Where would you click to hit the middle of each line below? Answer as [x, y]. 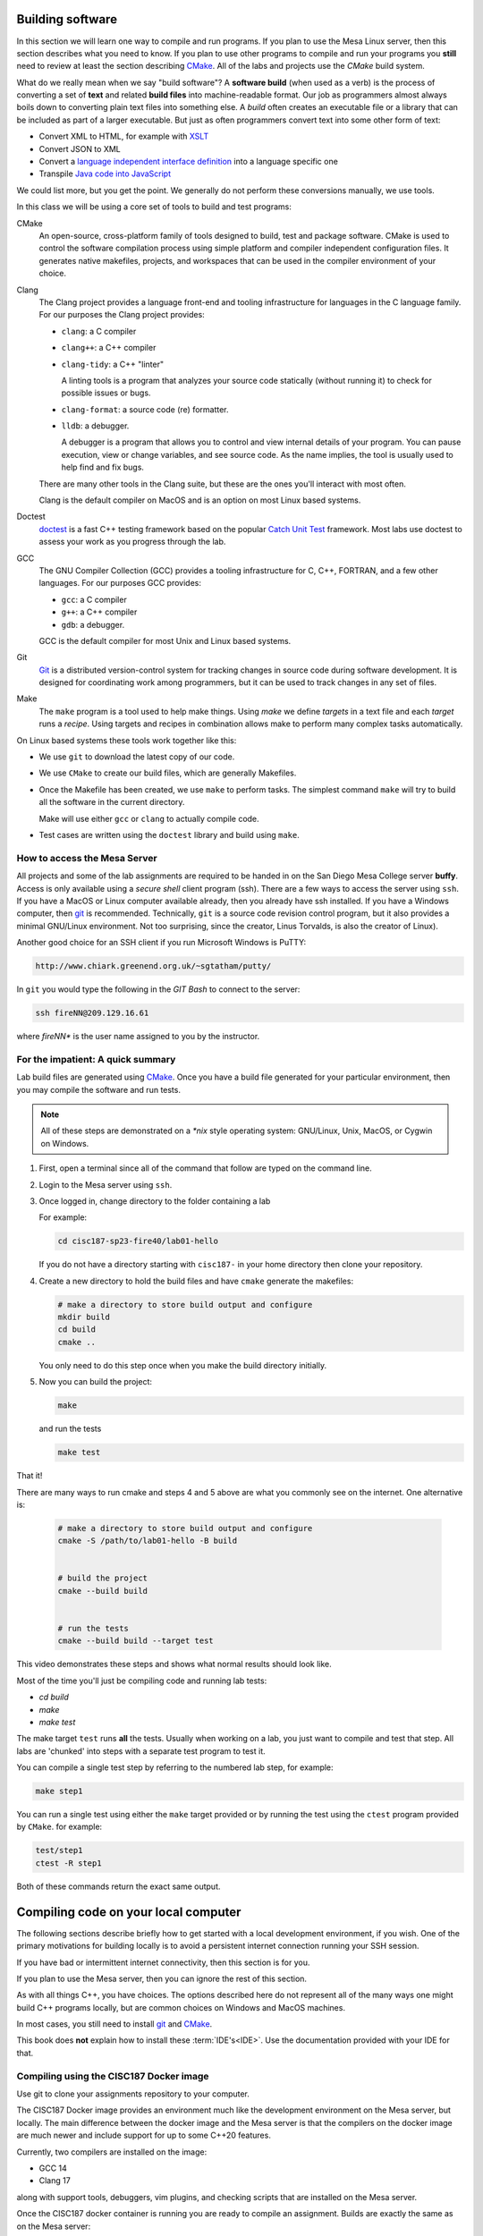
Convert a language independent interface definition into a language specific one [189, 162]
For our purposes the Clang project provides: [122, 315]
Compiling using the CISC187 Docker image [113, 2076]
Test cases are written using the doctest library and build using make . [169, 835]
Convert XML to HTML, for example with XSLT [124, 136]
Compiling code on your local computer [129, 1912]
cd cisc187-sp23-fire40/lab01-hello [138, 1241]
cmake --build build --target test [136, 1641]
